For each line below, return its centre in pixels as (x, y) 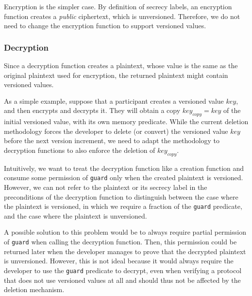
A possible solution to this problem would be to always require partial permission (125, 232)
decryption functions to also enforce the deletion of (80, 150)
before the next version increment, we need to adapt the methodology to (112, 140)
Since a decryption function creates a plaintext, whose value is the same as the (121, 65)
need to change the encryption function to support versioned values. (105, 26)
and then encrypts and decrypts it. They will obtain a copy (92, 110)
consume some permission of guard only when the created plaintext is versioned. (124, 177)
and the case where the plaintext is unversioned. (76, 215)
